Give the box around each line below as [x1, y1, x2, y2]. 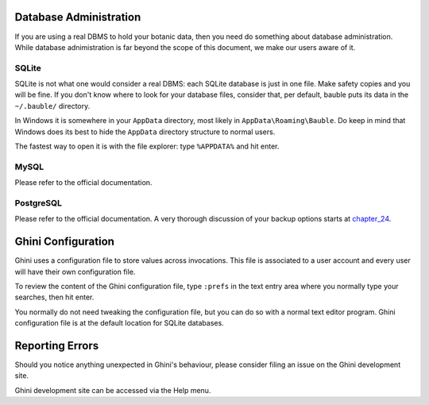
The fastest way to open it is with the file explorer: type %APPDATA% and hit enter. [14, 141, 280, 151]
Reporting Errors [14, 338, 99, 353]
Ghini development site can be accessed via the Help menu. [14, 385, 211, 395]
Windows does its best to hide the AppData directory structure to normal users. [14, 127, 276, 137]
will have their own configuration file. [14, 267, 136, 276]
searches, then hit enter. [14, 292, 95, 302]
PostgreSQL [14, 197, 63, 208]
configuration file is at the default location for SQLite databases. [14, 318, 224, 328]
